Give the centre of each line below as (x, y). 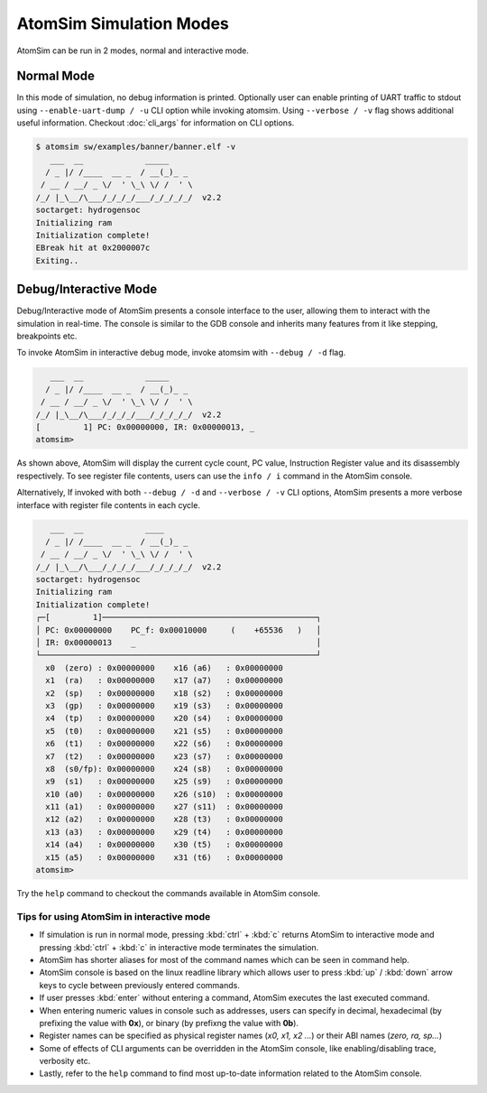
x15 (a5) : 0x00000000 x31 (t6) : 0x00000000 (164, 857)
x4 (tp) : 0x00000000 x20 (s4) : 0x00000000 (164, 718)
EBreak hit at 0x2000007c (93, 248)
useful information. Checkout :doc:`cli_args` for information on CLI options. (156, 123)
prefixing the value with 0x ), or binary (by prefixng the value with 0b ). (169, 1023)
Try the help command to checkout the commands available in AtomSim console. (169, 894)
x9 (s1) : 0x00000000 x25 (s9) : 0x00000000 (164, 782)
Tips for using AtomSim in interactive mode (114, 916)
